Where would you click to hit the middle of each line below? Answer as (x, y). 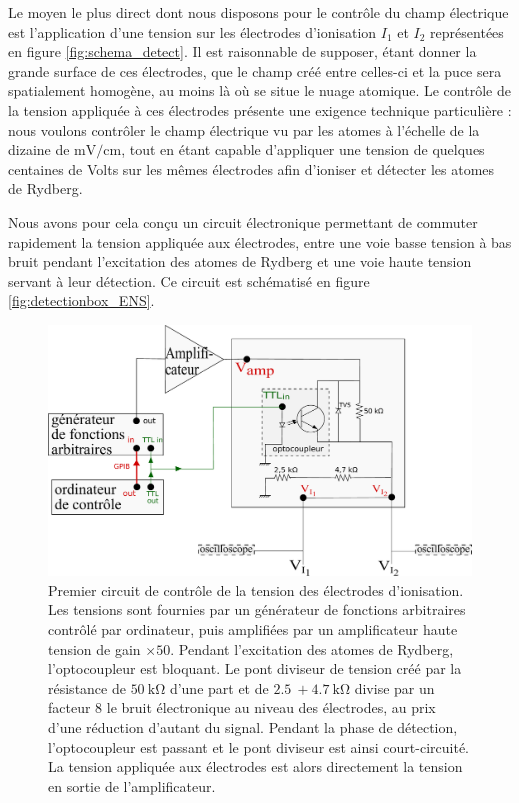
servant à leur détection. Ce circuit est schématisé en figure (189, 280)
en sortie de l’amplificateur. (132, 785)
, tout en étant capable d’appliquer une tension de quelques (303, 149)
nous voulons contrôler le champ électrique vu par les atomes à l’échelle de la (244, 129)
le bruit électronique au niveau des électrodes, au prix (271, 707)
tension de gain (94, 648)
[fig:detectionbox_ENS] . (81, 300)
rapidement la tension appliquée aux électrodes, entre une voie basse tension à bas (260, 241)
